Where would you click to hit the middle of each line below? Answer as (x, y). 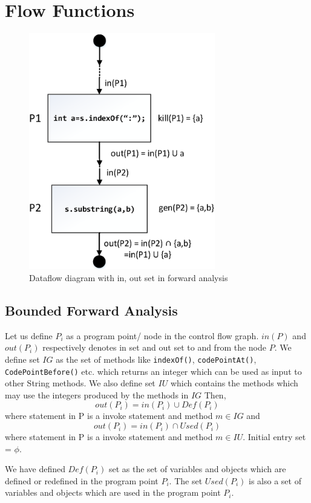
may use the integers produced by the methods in (97, 394)
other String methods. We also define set (80, 383)
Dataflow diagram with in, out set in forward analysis (129, 277)
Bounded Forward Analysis (91, 310)
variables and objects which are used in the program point (113, 492)
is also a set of (275, 480)
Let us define (29, 335)
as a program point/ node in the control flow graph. (162, 335)
